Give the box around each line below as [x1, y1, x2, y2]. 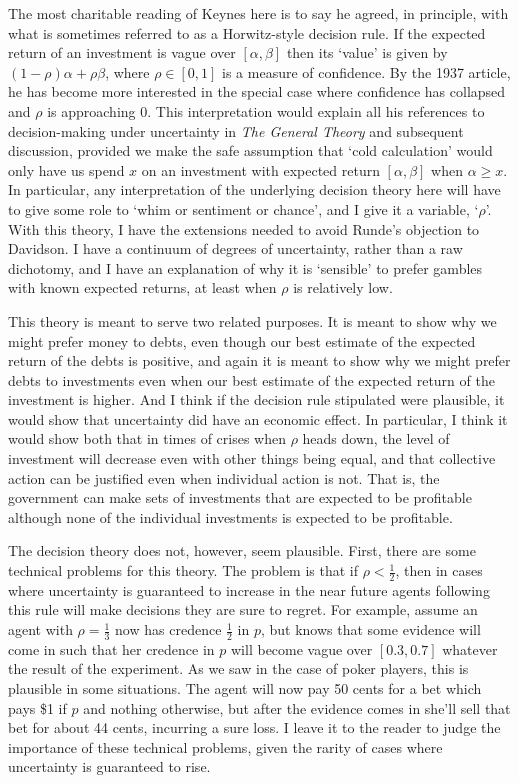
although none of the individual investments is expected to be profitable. [8, 506, 453, 527]
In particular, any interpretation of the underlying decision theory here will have [8, 179, 501, 200]
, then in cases [395, 560, 483, 581]
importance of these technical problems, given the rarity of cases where [8, 736, 443, 757]
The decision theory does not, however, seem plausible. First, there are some [8, 540, 476, 561]
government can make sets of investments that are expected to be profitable [8, 487, 472, 508]
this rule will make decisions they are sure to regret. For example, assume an [8, 599, 478, 620]
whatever [442, 638, 498, 659]
